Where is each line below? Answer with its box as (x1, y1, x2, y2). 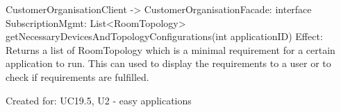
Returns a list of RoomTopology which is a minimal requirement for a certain (6, 42, 335, 57)
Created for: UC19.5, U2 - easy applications (6, 93, 192, 107)
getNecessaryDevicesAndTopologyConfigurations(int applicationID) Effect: (6, 29, 323, 44)
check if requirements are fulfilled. (6, 69, 149, 84)
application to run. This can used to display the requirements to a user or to (6, 56, 331, 71)
